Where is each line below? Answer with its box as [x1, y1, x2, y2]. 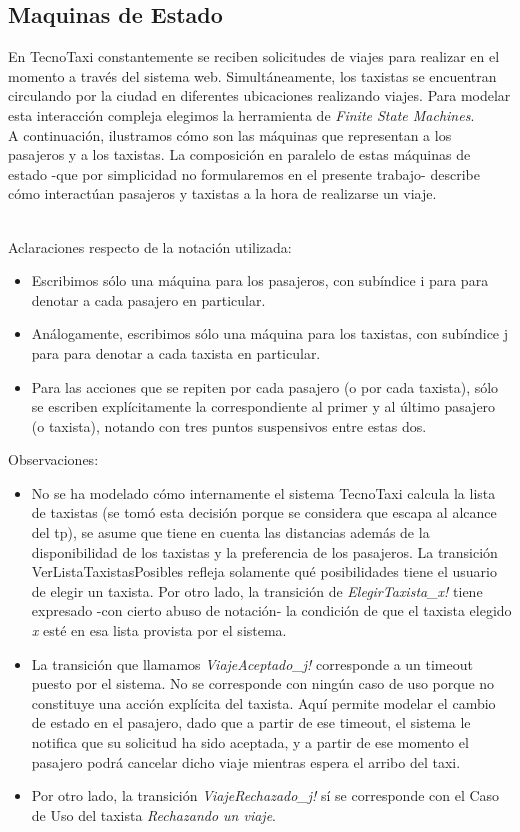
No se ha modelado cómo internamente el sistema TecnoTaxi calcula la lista [31, 482, 496, 503]
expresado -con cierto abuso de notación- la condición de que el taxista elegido [31, 600, 512, 621]
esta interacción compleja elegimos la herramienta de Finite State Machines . [8, 104, 475, 125]
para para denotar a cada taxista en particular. [31, 342, 321, 363]
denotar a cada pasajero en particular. [31, 289, 266, 310]
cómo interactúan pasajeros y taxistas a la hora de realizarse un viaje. [8, 183, 437, 204]
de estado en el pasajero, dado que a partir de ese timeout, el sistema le [31, 712, 471, 733]
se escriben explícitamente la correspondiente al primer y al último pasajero [31, 396, 496, 417]
